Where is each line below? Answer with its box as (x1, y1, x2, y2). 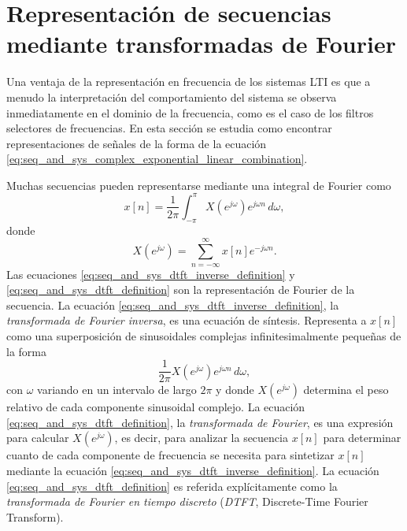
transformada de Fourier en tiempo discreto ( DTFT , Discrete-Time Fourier (6, 493, 368, 510)
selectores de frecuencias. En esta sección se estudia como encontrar (6, 120, 332, 136)
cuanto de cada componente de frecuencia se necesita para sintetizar (6, 447, 335, 463)
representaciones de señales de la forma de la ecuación (6, 135, 267, 151)
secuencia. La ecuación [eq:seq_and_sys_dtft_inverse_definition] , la (6, 296, 339, 313)
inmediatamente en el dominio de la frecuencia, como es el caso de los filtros (6, 104, 374, 121)
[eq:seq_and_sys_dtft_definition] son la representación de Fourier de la (6, 281, 355, 298)
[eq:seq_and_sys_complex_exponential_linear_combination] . (6, 150, 308, 167)
